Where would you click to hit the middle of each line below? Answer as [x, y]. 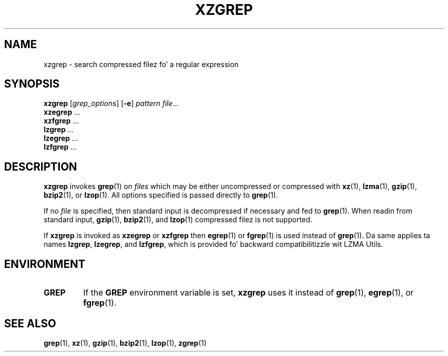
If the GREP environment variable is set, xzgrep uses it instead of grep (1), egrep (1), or [248, 293]
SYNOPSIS [32, 84]
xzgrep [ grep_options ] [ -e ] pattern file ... [111, 103]
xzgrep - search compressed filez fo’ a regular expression [141, 64]
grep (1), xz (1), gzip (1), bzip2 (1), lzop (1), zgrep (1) [125, 343]
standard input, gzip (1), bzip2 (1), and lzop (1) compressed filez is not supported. [178, 220]
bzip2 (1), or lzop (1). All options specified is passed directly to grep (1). [161, 195]
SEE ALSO [30, 323]
